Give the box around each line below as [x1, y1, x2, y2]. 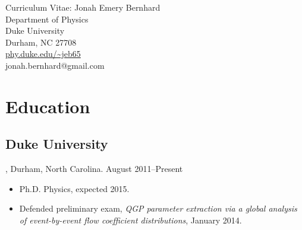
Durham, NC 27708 [5, 36, 77, 48]
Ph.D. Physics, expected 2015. [19, 182, 130, 194]
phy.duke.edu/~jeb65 [5, 47, 81, 60]
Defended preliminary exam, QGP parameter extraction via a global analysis [19, 202, 297, 215]
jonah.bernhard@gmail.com [5, 59, 105, 71]
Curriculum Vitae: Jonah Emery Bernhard [5, 1, 161, 13]
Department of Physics [5, 12, 89, 25]
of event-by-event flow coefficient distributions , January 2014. [19, 213, 242, 226]
